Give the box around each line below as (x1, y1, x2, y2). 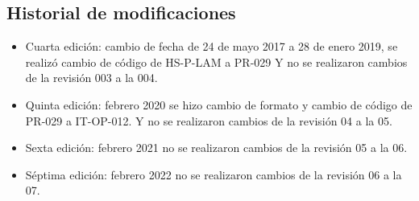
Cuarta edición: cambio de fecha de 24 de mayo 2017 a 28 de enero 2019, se (25, 38, 398, 55)
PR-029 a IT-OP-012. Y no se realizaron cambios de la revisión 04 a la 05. (25, 112, 392, 129)
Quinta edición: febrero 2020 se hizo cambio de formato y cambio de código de (25, 96, 413, 113)
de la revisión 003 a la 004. (25, 69, 158, 86)
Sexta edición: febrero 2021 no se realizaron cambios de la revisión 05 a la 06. (25, 139, 408, 156)
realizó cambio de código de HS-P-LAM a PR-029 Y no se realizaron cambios (25, 53, 408, 70)
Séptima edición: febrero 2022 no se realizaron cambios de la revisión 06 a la (25, 166, 402, 183)
